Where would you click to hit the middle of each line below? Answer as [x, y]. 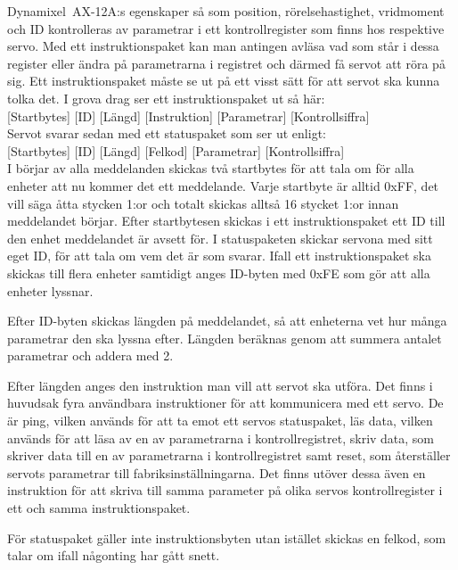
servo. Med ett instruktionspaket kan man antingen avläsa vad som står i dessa [223, 46]
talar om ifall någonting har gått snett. [114, 555]
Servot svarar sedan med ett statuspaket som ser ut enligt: [167, 133]
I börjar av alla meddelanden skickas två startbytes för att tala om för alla [211, 168]
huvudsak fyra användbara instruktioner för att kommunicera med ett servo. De [225, 403]
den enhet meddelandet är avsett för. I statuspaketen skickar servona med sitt [220, 238]
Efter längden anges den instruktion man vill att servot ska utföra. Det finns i [220, 385]
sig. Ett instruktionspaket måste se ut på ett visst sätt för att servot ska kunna [224, 81]
